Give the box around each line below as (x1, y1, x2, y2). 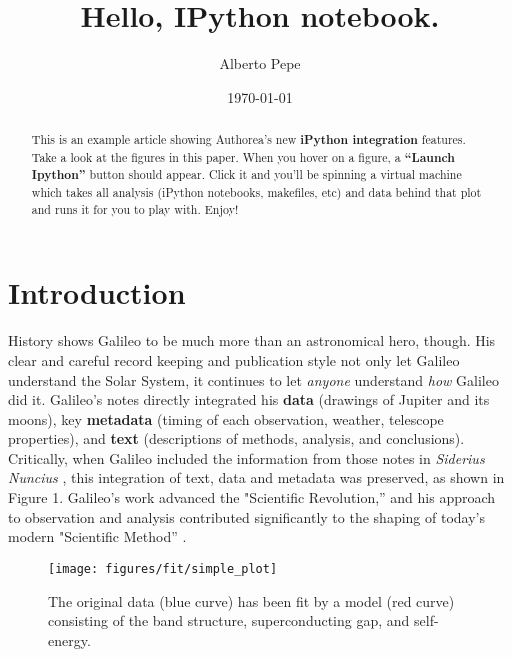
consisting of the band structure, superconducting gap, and (48, 610, 410, 631)
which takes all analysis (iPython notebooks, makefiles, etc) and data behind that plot (31, 184, 482, 201)
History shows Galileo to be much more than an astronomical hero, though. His (8, 330, 496, 351)
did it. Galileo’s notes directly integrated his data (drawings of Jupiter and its (8, 389, 490, 410)
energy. (48, 629, 91, 650)
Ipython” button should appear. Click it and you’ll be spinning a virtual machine (31, 166, 462, 184)
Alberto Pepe (219, 53, 301, 74)
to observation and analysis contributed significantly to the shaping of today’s (8, 506, 485, 527)
